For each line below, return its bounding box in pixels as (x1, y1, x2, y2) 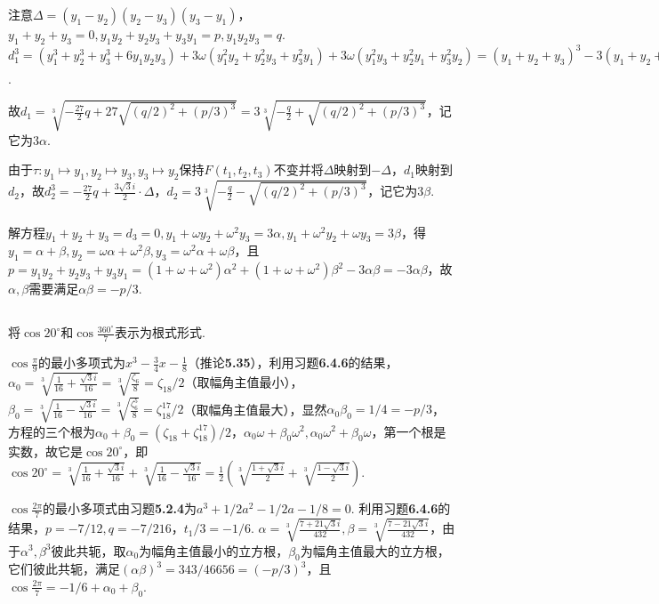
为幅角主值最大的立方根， (300, 541, 450, 560)
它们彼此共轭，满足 (8, 560, 120, 578)
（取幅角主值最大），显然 (183, 399, 327, 418)
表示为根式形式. (114, 323, 205, 342)
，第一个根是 (371, 422, 446, 440)
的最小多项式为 (38, 353, 126, 372)
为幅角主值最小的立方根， (139, 541, 289, 560)
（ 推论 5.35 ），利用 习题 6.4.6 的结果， (187, 353, 398, 372)
